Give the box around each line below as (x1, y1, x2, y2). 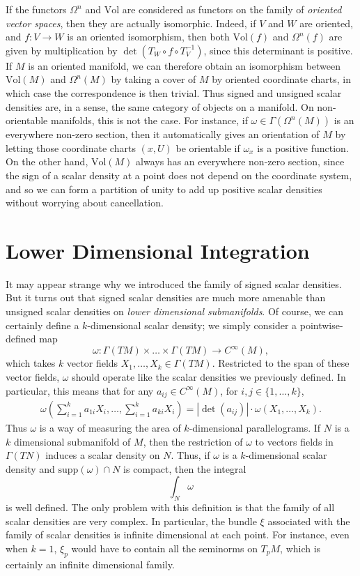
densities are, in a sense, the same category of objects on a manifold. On (6, 99, 314, 114)
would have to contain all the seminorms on (71, 540, 258, 555)
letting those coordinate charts (6, 140, 136, 155)
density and (6, 461, 55, 476)
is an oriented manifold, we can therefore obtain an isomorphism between (28, 58, 341, 73)
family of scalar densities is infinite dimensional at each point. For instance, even (6, 527, 350, 542)
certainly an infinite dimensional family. (6, 556, 175, 571)
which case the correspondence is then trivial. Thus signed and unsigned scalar (6, 85, 342, 100)
